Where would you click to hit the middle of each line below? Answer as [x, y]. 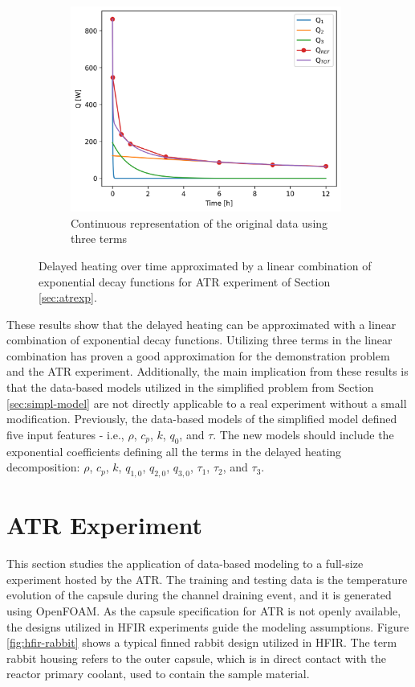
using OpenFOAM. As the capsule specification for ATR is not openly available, [204, 610]
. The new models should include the [303, 434]
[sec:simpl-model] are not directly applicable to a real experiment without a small [207, 403]
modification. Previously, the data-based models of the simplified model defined [202, 419]
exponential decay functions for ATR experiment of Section [185, 281]
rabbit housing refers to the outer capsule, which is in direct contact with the [197, 658]
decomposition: [43, 467]
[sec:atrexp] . [68, 297]
